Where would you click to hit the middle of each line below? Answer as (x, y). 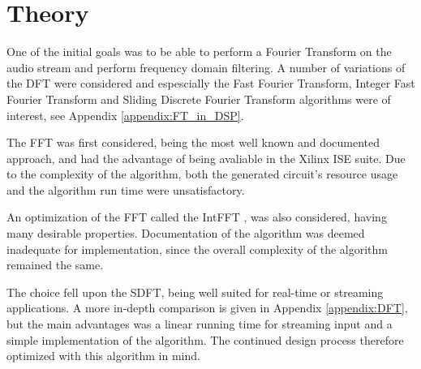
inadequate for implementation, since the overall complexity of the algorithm (197, 249)
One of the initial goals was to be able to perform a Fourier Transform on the (199, 51)
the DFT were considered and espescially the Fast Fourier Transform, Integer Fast (211, 83)
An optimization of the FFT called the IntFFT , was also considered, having (197, 217)
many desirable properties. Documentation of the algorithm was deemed (186, 233)
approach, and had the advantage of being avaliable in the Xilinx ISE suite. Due (206, 158)
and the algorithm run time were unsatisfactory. (126, 189)
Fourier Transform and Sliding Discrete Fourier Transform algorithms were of (199, 99)
